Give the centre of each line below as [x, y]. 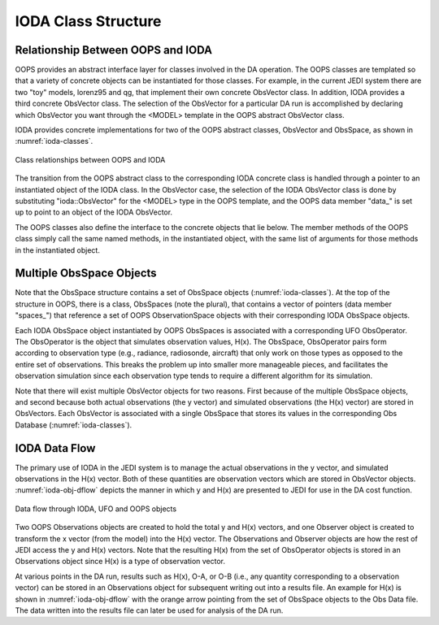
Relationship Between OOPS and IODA [114, 50]
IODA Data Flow [55, 448]
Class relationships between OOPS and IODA [90, 159]
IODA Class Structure [88, 21]
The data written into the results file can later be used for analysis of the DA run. [149, 610]
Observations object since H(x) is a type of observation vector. [120, 562]
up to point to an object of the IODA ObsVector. [94, 212]
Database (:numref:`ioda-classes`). [74, 425]
